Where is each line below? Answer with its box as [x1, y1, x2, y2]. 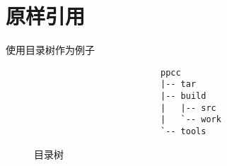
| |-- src [160, 102, 216, 113]
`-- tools [160, 126, 206, 136]
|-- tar [160, 79, 197, 90]
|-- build [160, 91, 206, 102]
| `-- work [160, 114, 221, 125]
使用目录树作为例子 [6, 42, 95, 57]
